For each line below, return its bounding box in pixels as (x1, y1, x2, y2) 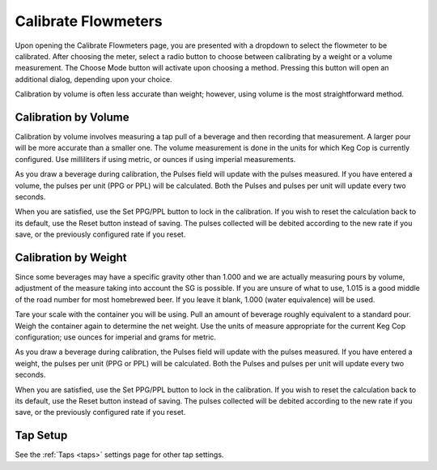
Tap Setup (15, 429, 68, 442)
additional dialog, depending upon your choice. (15, 74, 173, 84)
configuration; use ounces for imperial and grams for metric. (15, 332, 217, 342)
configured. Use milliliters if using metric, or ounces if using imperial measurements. (15, 154, 296, 164)
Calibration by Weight (15, 250, 127, 264)
